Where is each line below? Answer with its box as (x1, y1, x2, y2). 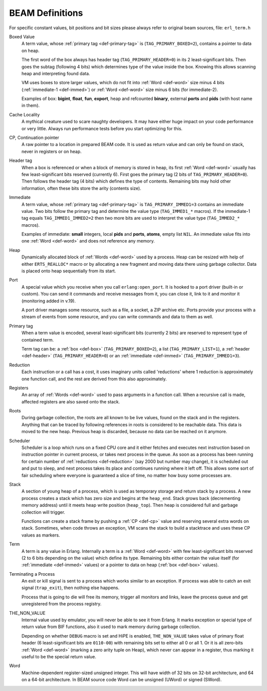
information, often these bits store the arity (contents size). (21, 185, 141, 191)
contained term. (21, 337, 54, 343)
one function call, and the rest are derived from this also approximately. (21, 376, 167, 382)
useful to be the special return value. (21, 653, 96, 659)
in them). (21, 102, 40, 108)
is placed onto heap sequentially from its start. (21, 268, 116, 274)
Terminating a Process (9, 571, 55, 577)
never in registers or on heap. (21, 148, 82, 154)
